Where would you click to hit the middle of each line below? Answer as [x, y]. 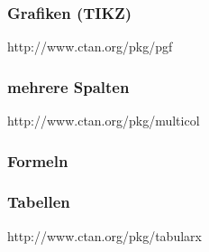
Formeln [38, 160]
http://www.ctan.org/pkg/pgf [90, 47]
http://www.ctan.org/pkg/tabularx [104, 235]
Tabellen [39, 202]
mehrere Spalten [68, 86]
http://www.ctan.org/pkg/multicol [104, 121]
